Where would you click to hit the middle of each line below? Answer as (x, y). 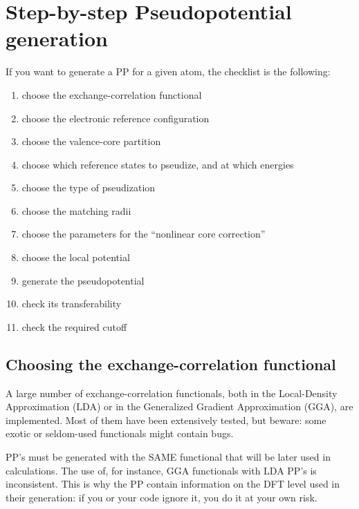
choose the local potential (76, 257)
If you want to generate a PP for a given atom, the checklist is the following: (168, 71)
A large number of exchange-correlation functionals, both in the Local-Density (172, 393)
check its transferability (72, 304)
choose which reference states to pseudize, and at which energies (158, 164)
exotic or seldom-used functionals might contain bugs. (120, 433)
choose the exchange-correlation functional (112, 94)
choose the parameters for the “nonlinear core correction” (144, 234)
